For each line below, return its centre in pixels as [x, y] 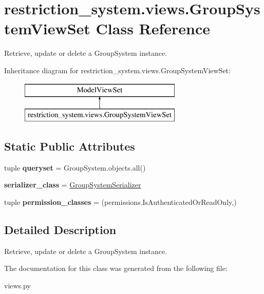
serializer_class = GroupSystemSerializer [73, 185]
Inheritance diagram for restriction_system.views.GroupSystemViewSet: [117, 70]
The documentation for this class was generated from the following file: [116, 268]
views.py [17, 286]
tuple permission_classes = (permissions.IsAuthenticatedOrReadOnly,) [120, 202]
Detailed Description [60, 230]
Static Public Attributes [70, 146]
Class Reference [153, 28]
